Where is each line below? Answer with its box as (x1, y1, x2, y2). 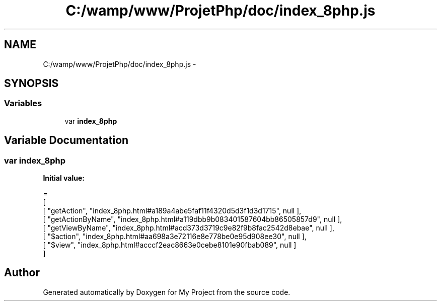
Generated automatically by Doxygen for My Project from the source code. (43, 287, 290, 296)
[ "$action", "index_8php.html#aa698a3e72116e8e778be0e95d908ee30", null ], (43, 232, 307, 241)
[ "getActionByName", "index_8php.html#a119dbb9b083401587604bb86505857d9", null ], (43, 215, 342, 224)
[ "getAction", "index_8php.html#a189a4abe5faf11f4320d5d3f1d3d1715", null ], (43, 206, 302, 215)
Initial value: (43, 174, 85, 183)
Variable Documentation (4, 134, 129, 147)
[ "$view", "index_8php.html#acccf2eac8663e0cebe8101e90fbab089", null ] (43, 241, 297, 250)
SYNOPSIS (4, 77, 59, 90)
